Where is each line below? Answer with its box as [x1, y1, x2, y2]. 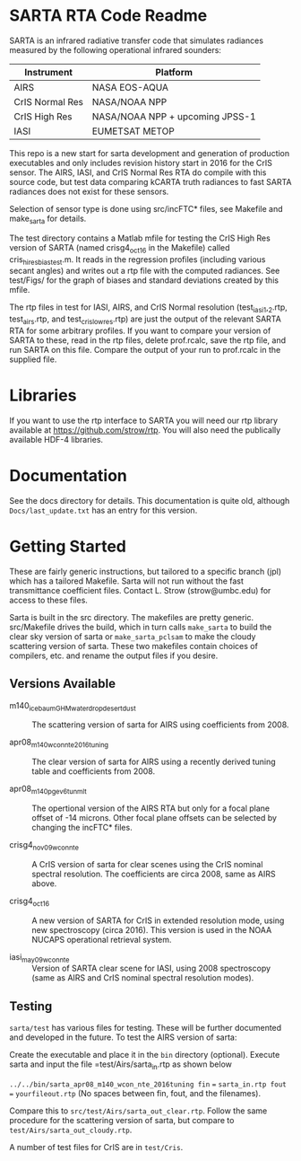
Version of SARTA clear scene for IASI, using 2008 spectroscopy [31, 963, 271, 974]
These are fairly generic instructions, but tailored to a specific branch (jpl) [9, 566, 282, 576]
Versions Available [9, 676, 116, 691]
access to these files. [9, 594, 88, 605]
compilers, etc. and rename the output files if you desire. [9, 650, 219, 661]
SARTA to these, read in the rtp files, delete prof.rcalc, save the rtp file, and [9, 334, 287, 346]
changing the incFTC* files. [31, 822, 133, 832]
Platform [155, 66, 193, 78]
